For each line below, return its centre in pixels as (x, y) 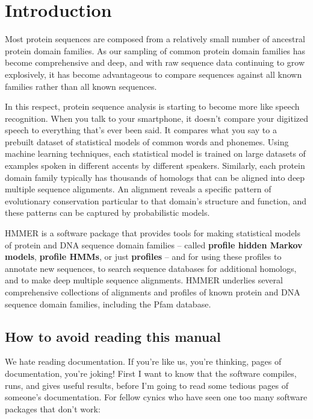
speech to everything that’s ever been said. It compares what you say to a (141, 130)
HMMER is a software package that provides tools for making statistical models (153, 233)
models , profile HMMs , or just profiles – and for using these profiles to (143, 257)
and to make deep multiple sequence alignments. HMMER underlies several (144, 280)
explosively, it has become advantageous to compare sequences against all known (153, 74)
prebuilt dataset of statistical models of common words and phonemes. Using (147, 141)
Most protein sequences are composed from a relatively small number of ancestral (155, 39)
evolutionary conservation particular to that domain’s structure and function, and (156, 200)
